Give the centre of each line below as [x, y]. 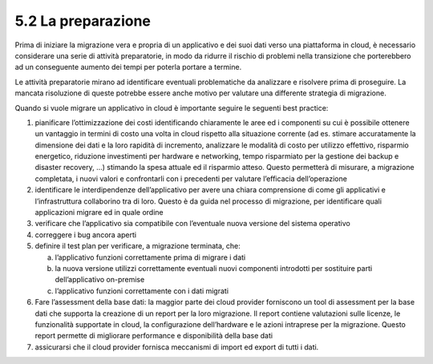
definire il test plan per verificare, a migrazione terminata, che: [138, 246]
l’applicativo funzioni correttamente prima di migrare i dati [150, 257]
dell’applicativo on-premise [100, 280]
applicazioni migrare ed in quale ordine [99, 212]
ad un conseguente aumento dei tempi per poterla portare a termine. [128, 67]
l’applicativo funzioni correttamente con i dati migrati [142, 291]
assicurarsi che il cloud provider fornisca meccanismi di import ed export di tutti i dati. [177, 347]
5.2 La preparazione [83, 21]
